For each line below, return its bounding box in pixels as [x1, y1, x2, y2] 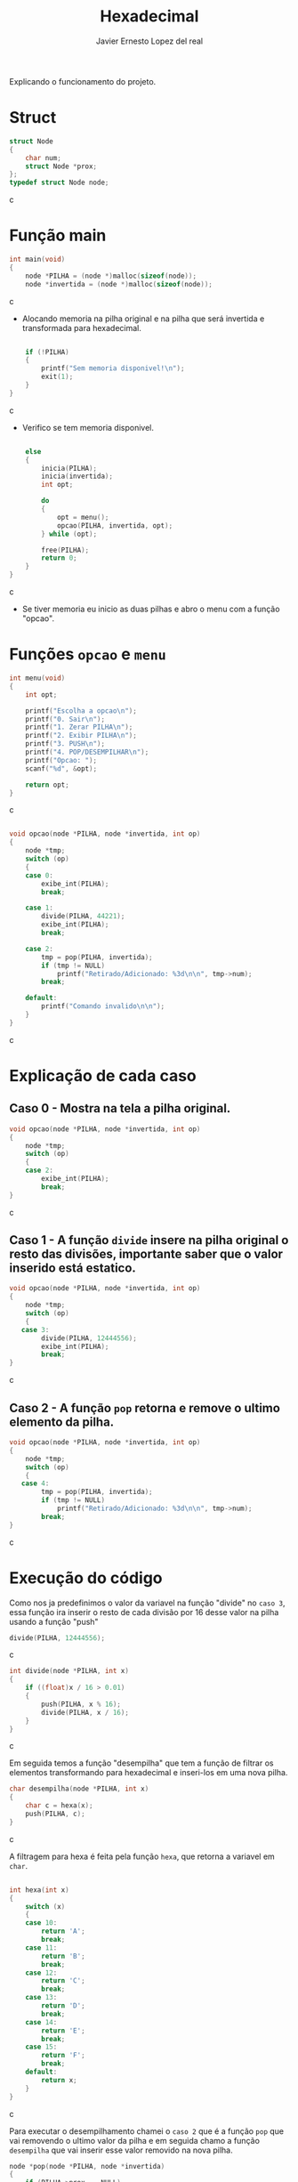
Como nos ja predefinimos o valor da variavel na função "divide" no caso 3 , [9, 1597, 286, 1608]
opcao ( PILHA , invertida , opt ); [56, 521, 173, 530]
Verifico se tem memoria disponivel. [21, 422, 154, 432]
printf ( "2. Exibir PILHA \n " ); [25, 731, 138, 740]
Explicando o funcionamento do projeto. [9, 76, 157, 86]
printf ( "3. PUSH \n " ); [25, 739, 105, 748]
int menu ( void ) [9, 674, 66, 683]
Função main [9, 225, 107, 246]
